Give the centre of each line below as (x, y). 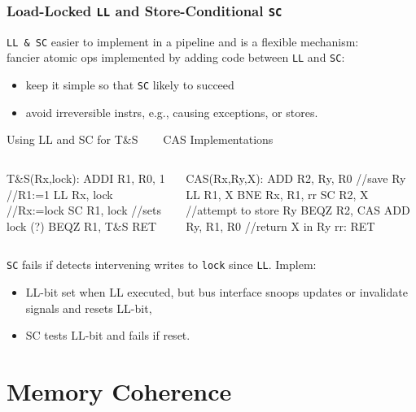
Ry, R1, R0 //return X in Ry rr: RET (280, 226)
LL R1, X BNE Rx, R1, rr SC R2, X (277, 194)
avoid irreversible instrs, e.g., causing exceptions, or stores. (172, 112)
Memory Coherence (119, 391)
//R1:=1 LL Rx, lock (60, 194)
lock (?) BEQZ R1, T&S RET (82, 226)
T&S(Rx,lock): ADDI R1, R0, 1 (86, 178)
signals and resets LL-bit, (89, 308)
